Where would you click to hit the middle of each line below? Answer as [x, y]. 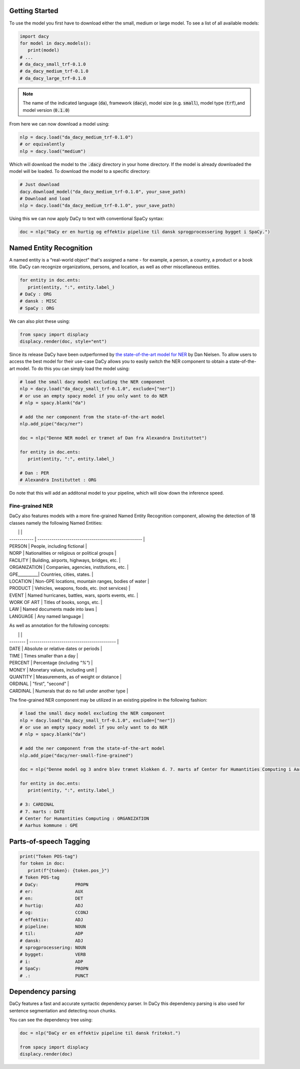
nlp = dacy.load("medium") [53, 151]
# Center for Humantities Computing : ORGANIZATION [84, 819]
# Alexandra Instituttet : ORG [58, 480]
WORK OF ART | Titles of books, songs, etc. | [56, 602]
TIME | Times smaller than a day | [44, 656]
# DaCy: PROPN [54, 884]
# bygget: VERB [53, 954]
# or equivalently [42, 144]
